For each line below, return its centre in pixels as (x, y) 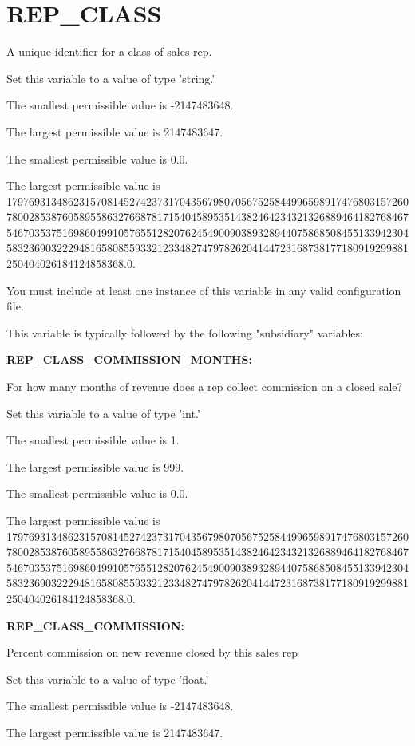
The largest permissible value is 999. (95, 466)
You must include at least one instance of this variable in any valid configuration (204, 290)
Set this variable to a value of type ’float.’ (108, 679)
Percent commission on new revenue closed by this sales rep (152, 652)
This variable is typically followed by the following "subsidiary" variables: (185, 332)
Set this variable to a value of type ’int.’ (103, 413)
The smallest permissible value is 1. (93, 440)
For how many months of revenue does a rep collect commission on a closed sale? (205, 387)
